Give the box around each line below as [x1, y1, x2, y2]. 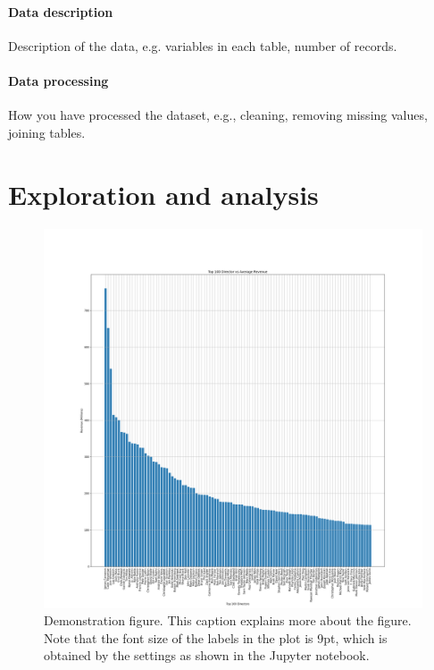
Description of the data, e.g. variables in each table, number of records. [8, 36, 397, 55]
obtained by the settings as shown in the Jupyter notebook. [44, 646, 370, 665]
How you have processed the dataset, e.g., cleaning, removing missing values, [8, 106, 428, 124]
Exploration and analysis [8, 175, 319, 212]
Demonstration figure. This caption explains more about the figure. [44, 611, 412, 630]
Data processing [8, 71, 109, 89]
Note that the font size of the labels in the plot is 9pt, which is [44, 628, 388, 647]
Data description [8, 2, 113, 21]
